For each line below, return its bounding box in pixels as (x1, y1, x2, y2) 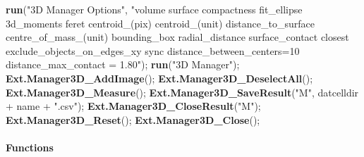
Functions (6, 139, 54, 154)
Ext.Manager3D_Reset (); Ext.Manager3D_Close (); (6, 112, 260, 127)
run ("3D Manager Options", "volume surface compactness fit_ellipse (6, 2, 303, 16)
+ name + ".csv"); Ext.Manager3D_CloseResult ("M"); (6, 99, 261, 113)
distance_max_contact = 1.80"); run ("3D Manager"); (6, 57, 240, 72)
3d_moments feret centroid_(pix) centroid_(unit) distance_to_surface (6, 15, 315, 30)
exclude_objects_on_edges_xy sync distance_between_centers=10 (6, 43, 300, 58)
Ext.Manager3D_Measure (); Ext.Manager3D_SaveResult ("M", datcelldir (6, 84, 359, 99)
